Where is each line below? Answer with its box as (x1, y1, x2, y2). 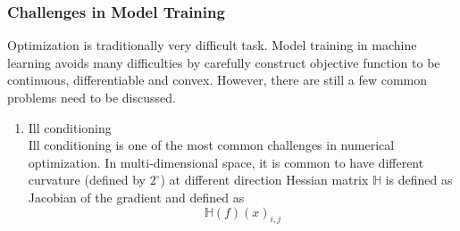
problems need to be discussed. (7, 88, 176, 106)
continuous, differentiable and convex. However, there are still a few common (7, 70, 428, 89)
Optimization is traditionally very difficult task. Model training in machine (7, 36, 417, 54)
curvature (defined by (28, 170, 146, 189)
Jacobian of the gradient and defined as (28, 187, 245, 206)
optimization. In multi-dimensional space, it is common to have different (28, 153, 424, 171)
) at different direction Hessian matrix (160, 170, 369, 189)
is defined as (385, 170, 453, 189)
